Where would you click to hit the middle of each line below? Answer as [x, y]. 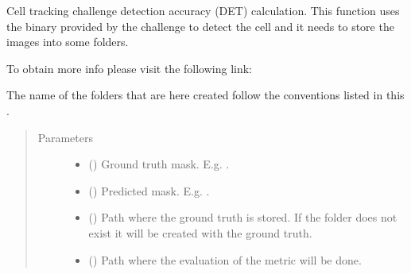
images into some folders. [68, 42]
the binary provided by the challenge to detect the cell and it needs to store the [200, 26]
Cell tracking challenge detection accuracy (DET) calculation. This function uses [203, 10]
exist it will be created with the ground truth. [200, 232]
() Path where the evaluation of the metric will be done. [225, 259]
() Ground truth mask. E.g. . [159, 164]
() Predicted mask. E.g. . [149, 190]
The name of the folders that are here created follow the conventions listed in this [205, 95]
